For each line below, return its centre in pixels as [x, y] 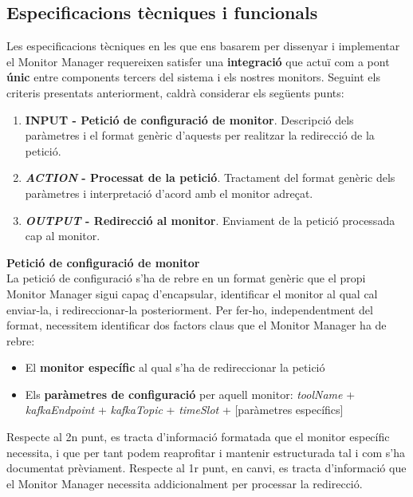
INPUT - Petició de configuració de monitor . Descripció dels [189, 119]
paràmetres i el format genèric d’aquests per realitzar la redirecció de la [200, 135]
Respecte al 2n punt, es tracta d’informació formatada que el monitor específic [198, 437]
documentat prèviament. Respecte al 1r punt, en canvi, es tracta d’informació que [206, 468]
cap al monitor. [63, 236]
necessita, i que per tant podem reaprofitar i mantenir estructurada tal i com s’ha [206, 452]
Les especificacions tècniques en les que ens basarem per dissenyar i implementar [203, 46]
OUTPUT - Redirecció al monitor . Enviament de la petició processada [210, 220]
